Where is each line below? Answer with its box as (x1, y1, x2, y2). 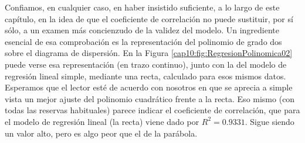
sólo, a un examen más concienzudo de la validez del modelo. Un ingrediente (5, 24, 279, 36)
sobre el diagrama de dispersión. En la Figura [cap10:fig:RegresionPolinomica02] (5, 47, 293, 59)
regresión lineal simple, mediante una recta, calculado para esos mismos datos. (5, 69, 286, 82)
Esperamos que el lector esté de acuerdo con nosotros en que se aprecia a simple (5, 81, 293, 93)
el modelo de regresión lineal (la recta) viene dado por (5, 115, 199, 127)
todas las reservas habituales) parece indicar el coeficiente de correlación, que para (5, 104, 300, 116)
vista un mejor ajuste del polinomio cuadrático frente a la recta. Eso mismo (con (5, 92, 295, 104)
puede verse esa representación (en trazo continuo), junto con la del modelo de (5, 58, 287, 70)
